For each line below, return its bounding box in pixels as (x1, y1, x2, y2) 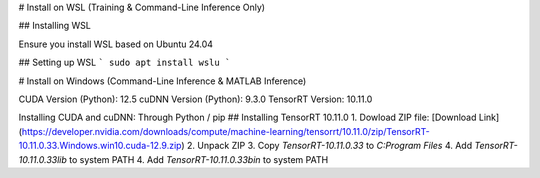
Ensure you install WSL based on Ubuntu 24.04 (18, 38, 214, 50)
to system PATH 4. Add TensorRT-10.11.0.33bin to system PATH (68, 153, 329, 165)
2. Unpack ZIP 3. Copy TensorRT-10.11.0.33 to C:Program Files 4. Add (186, 140, 473, 152)
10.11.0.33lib (18, 153, 67, 165)
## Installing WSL (18, 20, 92, 32)
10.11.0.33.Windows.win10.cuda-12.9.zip (18, 140, 182, 152)
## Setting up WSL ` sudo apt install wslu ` (18, 56, 231, 69)
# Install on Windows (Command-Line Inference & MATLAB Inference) (18, 75, 307, 87)
